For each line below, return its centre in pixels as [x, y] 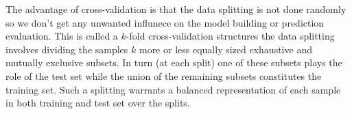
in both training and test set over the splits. [98, 103]
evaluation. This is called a [62, 36]
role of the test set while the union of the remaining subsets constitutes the [164, 75]
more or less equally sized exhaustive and [225, 49]
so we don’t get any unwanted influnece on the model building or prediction [165, 22]
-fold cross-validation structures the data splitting [230, 36]
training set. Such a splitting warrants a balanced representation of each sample [173, 89]
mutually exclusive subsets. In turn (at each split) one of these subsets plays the [174, 62]
